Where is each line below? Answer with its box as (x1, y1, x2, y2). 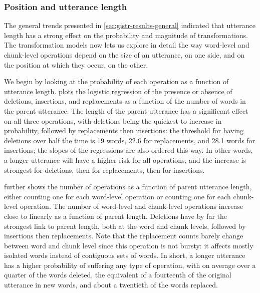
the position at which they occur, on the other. (4, 59, 148, 70)
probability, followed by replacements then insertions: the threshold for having (4, 125, 244, 136)
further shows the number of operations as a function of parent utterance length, (4, 181, 252, 192)
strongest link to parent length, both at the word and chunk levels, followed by (4, 220, 246, 231)
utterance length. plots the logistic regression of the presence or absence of (4, 86, 232, 96)
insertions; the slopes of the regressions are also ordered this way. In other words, (4, 145, 253, 155)
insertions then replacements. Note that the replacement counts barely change (4, 230, 243, 241)
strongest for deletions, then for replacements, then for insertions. (4, 164, 205, 175)
